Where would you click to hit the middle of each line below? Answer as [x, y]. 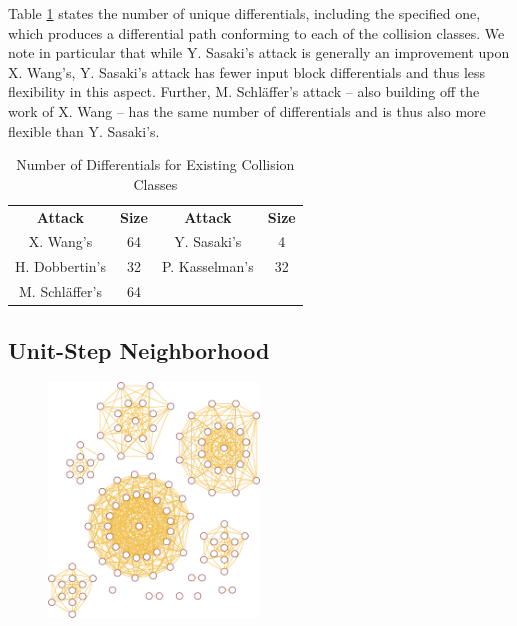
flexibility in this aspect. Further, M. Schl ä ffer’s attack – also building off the [244, 91]
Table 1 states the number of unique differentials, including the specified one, [244, 13]
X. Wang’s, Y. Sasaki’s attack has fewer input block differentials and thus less [247, 71]
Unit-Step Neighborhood [139, 349]
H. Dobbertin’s [60, 266]
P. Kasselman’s [207, 266]
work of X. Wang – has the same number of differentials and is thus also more [247, 110]
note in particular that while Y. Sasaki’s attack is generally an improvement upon [259, 52]
